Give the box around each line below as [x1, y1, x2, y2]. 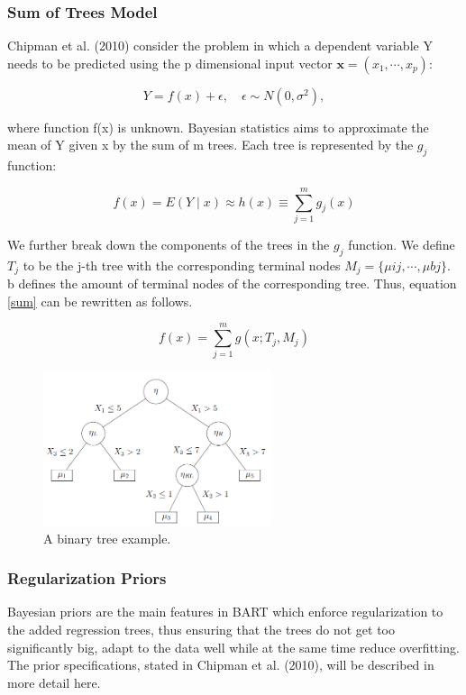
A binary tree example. [43, 528, 171, 547]
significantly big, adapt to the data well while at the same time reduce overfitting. [7, 637, 460, 656]
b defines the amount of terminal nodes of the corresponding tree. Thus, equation [7, 274, 457, 293]
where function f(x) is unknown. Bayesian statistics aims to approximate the [7, 117, 429, 136]
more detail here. [7, 672, 101, 691]
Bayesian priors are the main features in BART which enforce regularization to [7, 602, 443, 621]
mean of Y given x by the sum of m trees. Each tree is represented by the [7, 135, 414, 154]
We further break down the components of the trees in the [7, 234, 330, 253]
